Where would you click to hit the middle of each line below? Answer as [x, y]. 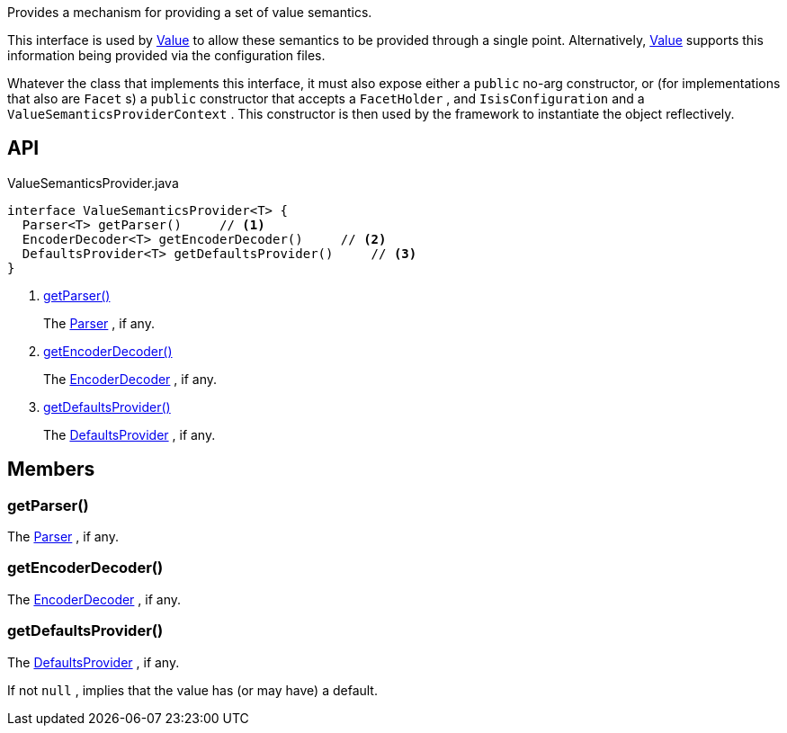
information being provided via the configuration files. [166, 55]
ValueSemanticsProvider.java [93, 183]
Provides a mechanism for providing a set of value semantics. [190, 12]
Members [51, 469]
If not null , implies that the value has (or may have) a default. [192, 690]
